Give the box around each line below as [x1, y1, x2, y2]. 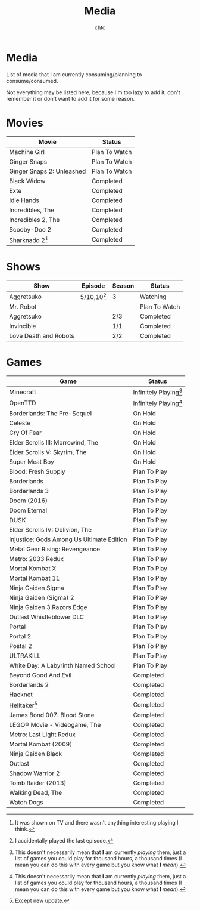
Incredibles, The [9, 206, 55, 214]
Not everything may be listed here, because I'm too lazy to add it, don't [6, 88, 180, 96]
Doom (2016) [9, 496, 48, 505]
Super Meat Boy [9, 458, 55, 466]
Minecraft [9, 388, 36, 396]
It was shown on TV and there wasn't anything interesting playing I [14, 819, 179, 826]
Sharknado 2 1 [9, 235, 49, 244]
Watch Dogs [9, 798, 43, 807]
